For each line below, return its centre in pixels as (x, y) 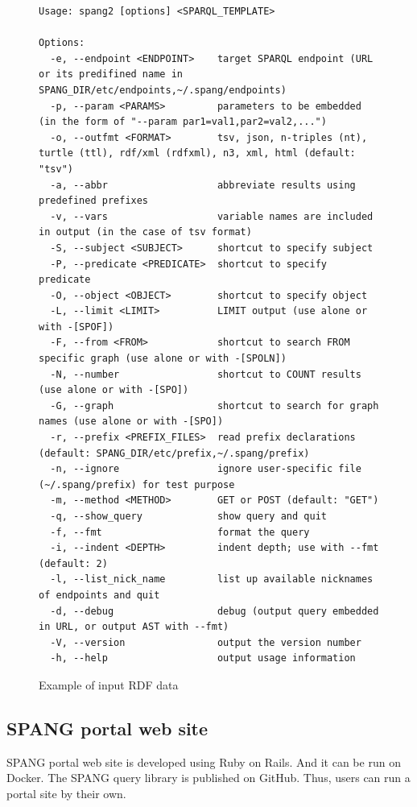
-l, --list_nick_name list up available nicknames (212, 579)
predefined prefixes (94, 201)
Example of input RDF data (109, 684)
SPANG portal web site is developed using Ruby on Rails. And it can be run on (204, 761)
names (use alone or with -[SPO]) (131, 422)
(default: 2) (73, 563)
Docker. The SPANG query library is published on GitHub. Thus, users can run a (208, 778)
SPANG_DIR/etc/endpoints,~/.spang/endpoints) (163, 90)
